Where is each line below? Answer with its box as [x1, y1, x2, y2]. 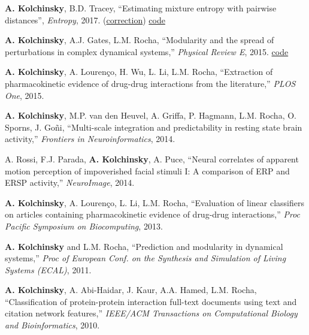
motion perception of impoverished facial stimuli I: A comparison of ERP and [5, 164, 290, 177]
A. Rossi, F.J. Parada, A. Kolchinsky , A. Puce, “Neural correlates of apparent [5, 152, 299, 165]
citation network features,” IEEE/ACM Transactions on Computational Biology [5, 307, 298, 319]
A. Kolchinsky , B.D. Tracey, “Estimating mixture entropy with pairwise [5, 2, 277, 14]
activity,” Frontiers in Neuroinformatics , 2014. [5, 132, 175, 145]
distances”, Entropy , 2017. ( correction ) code [5, 13, 165, 26]
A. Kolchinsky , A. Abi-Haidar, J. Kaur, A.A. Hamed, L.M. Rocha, [5, 283, 257, 296]
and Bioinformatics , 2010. [5, 319, 100, 331]
